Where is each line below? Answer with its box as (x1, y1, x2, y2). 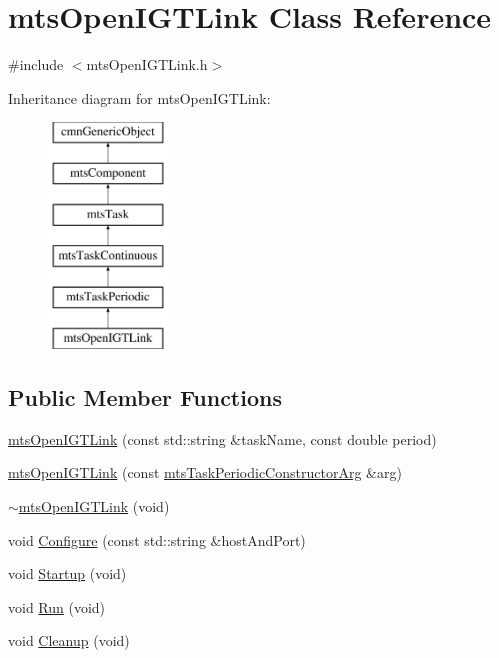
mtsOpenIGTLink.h (86, 54, 208, 75)
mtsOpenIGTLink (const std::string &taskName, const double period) (8, 428, 437, 449)
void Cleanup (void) (8, 630, 130, 651)
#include (8, 54, 64, 75)
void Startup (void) (8, 563, 127, 584)
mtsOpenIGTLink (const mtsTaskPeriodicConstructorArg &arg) (8, 462, 402, 483)
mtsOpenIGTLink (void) (18, 496, 170, 517)
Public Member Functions (8, 382, 282, 413)
